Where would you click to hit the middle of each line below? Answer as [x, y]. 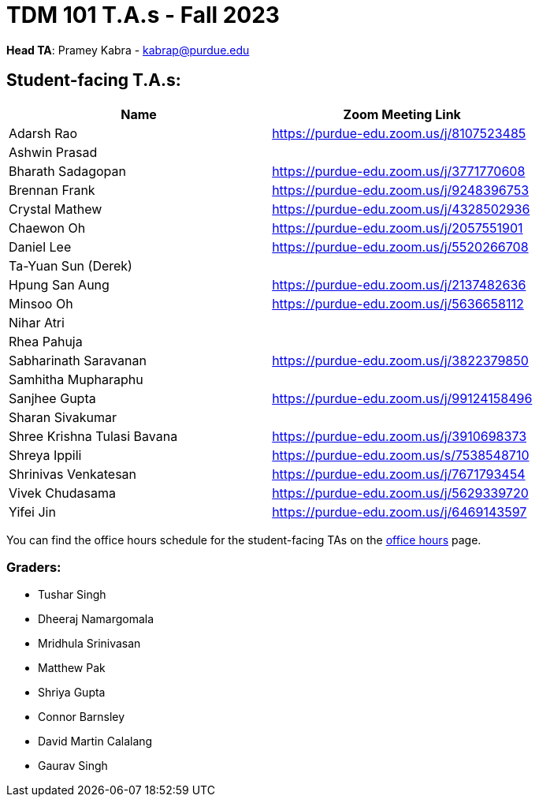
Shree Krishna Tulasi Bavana [93, 436]
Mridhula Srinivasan [89, 644]
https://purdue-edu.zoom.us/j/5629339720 [400, 493]
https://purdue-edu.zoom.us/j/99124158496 [402, 398]
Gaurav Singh [73, 766]
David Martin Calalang [95, 741]
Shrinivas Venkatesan [73, 474]
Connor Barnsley [82, 717]
